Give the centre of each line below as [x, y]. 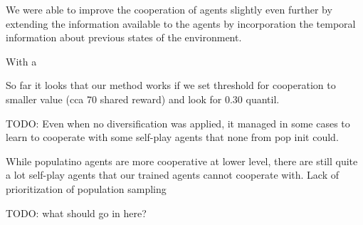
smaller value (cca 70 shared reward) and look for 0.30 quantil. [143, 99]
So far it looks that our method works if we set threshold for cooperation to [171, 85]
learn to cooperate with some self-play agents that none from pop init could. [172, 137]
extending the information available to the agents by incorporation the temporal [181, 23]
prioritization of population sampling [86, 188]
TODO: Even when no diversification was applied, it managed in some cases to [178, 123]
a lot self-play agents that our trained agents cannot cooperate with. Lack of [172, 175]
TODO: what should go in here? [76, 213]
